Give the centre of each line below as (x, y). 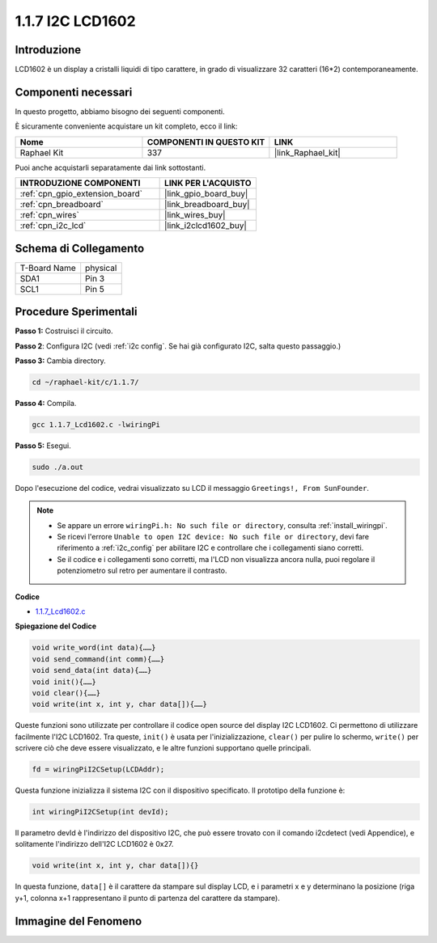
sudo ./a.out (58, 467)
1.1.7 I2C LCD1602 (76, 21)
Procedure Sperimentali (76, 312)
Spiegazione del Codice (56, 626)
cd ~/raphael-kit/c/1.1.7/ (85, 382)
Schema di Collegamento (80, 248)
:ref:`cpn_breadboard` (62, 205)
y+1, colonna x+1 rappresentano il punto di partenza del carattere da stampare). (148, 898)
